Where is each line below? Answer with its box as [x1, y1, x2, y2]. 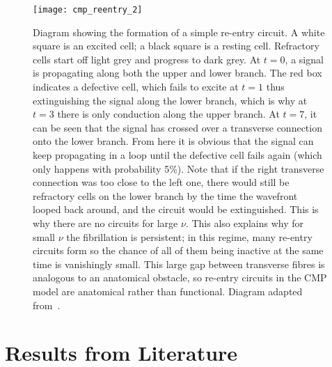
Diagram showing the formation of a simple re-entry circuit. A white [33, 24, 325, 39]
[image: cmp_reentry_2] [33, 5, 143, 15]
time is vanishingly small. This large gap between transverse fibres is [33, 256, 325, 271]
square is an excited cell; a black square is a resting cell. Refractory [33, 38, 319, 53]
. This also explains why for [185, 215, 303, 230]
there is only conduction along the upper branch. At [57, 107, 280, 121]
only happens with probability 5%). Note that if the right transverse [33, 161, 324, 175]
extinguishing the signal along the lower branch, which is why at [33, 93, 308, 107]
